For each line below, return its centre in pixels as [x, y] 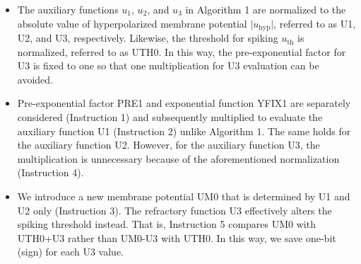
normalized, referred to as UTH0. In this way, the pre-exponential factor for [182, 51]
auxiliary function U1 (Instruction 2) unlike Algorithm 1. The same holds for [184, 131]
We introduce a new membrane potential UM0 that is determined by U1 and [184, 196]
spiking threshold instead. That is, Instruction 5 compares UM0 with [166, 224]
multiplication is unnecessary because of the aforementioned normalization [178, 158]
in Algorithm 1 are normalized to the [266, 9]
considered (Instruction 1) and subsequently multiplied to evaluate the [170, 117]
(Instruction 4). [51, 172]
